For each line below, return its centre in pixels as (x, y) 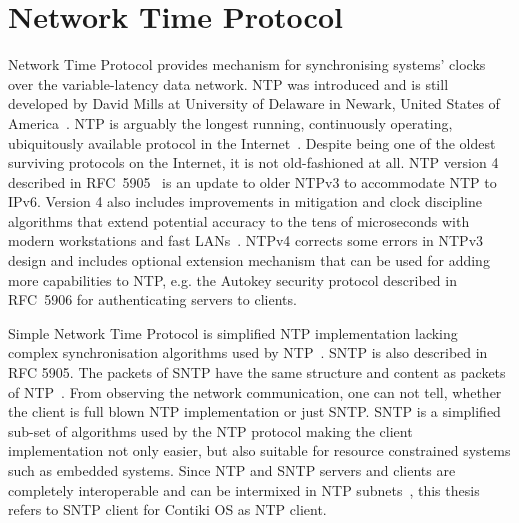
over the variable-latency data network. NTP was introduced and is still (228, 83)
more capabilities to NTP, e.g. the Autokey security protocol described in (232, 279)
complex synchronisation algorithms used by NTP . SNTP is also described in (248, 352)
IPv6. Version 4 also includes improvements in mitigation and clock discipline (245, 201)
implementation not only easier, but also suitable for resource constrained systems (259, 450)
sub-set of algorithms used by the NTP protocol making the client (210, 430)
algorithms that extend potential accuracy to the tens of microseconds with (239, 220)
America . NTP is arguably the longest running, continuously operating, (230, 122)
